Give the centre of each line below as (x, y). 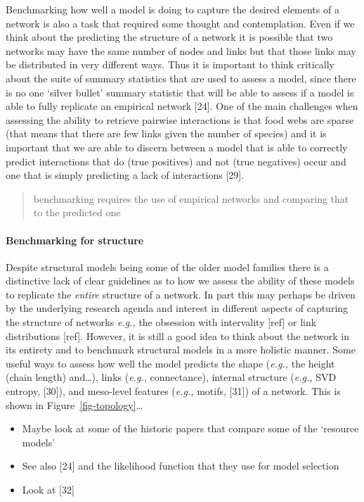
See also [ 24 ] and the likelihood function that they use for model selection (181, 466)
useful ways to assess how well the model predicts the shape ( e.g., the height (170, 363)
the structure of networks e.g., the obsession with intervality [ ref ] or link (161, 322)
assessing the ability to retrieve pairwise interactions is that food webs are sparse (180, 119)
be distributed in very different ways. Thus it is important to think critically (170, 64)
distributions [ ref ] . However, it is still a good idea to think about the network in (177, 335)
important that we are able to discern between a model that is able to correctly (177, 147)
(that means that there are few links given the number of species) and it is (166, 133)
